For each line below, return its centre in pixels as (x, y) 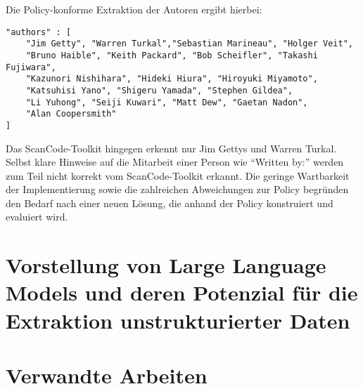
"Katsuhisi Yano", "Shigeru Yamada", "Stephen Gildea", (159, 90)
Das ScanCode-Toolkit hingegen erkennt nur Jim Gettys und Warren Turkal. (171, 148)
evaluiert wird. (37, 217)
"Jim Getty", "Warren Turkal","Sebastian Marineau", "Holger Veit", (189, 44)
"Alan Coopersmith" (71, 114)
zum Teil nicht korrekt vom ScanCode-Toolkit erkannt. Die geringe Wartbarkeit (178, 175)
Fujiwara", (31, 67)
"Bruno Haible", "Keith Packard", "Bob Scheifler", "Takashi (172, 55)
